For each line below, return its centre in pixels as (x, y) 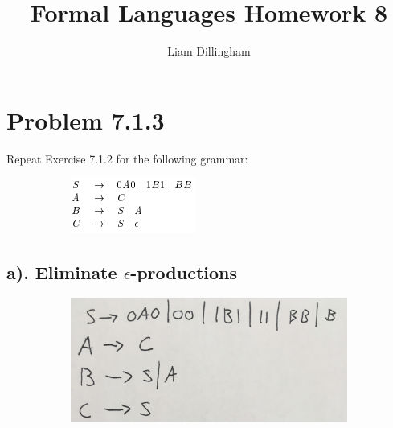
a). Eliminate (62, 272)
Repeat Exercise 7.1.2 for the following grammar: (127, 158)
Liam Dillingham (209, 51)
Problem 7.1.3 (86, 119)
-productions (184, 272)
